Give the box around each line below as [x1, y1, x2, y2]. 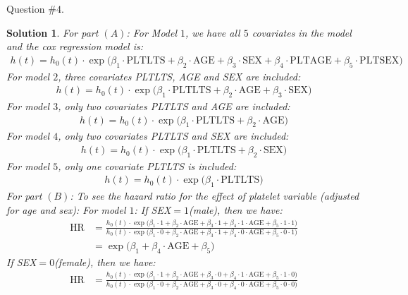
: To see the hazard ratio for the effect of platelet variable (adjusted [70, 188, 359, 203]
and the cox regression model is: [6, 39, 144, 54]
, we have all [185, 25, 240, 40]
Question [6, 1, 45, 16]
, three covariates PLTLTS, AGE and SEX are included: [58, 68, 301, 83]
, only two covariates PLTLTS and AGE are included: [58, 99, 290, 114]
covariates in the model [252, 25, 352, 40]
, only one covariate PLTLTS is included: [58, 158, 237, 173]
